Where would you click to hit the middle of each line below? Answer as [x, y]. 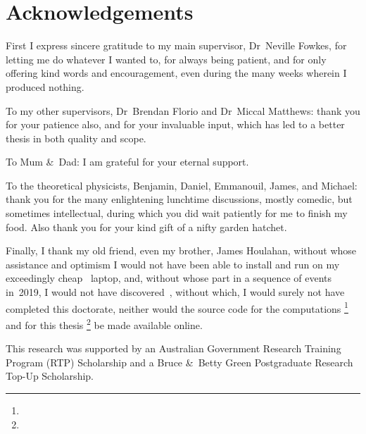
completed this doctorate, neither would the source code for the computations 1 [177, 307]
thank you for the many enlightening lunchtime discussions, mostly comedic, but [179, 199]
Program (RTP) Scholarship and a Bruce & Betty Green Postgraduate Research [179, 362]
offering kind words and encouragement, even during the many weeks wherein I [176, 73]
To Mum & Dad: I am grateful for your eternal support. [127, 162]
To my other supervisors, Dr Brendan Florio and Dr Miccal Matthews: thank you [183, 110]
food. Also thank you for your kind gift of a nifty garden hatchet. [146, 227]
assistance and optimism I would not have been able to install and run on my [173, 264]
